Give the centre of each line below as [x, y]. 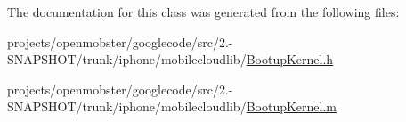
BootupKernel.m [292, 106]
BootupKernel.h [290, 59]
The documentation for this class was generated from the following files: [203, 12]
